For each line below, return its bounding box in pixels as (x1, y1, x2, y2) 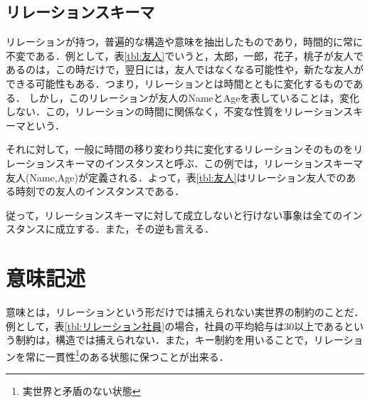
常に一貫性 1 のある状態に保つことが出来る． (25, 347, 229, 364)
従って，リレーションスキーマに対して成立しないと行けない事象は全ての (6, 207, 343, 222)
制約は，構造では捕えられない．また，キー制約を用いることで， (15, 332, 314, 347)
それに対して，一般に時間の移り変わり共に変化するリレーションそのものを (6, 142, 354, 157)
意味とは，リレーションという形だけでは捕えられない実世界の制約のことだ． (6, 305, 364, 319)
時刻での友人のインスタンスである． (15, 184, 185, 199)
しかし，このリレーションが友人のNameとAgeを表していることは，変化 (28, 90, 360, 105)
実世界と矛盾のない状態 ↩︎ (22, 384, 141, 398)
